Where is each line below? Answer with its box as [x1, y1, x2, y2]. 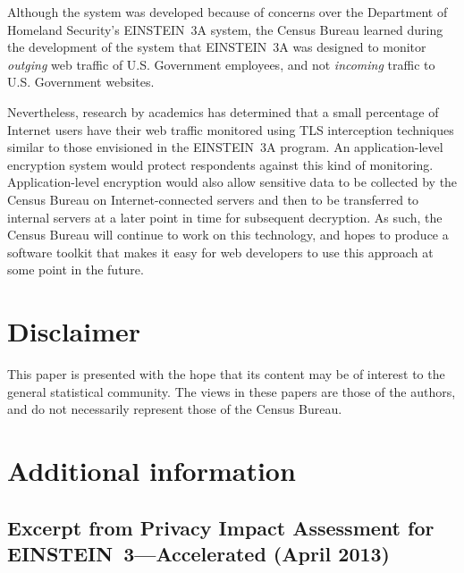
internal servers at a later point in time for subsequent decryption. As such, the [7, 207, 443, 226]
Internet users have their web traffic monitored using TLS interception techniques [7, 120, 454, 139]
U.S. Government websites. [7, 72, 155, 91]
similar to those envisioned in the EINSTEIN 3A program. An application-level [7, 138, 443, 156]
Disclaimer [7, 313, 141, 350]
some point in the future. [7, 260, 144, 279]
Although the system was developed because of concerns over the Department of [7, 3, 448, 21]
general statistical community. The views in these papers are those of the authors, [7, 382, 456, 400]
